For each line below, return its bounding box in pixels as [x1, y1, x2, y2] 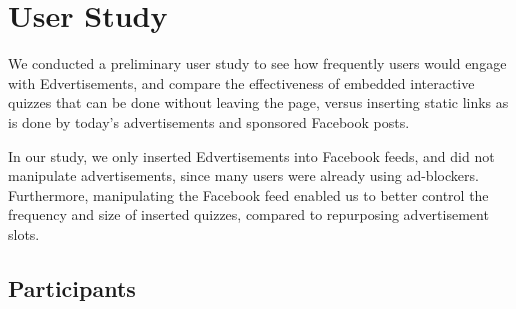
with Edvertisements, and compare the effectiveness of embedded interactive [8, 72, 475, 93]
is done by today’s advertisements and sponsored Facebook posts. [8, 111, 410, 132]
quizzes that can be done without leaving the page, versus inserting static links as [8, 92, 509, 113]
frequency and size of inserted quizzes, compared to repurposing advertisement [8, 204, 489, 225]
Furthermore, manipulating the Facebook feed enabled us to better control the [8, 184, 489, 205]
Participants [8, 272, 136, 303]
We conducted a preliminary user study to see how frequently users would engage [8, 53, 507, 74]
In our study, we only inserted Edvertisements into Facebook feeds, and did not [8, 145, 495, 166]
